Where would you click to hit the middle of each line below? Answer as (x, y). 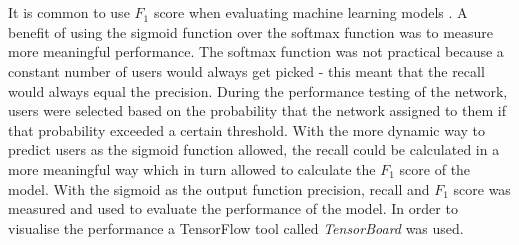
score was (482, 188)
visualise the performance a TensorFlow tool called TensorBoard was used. (236, 227)
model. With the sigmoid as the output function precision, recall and (219, 188)
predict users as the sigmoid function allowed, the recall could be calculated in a (254, 149)
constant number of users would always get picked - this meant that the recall (246, 70)
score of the (435, 168)
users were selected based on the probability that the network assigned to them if (257, 110)
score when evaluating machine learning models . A (310, 12)
